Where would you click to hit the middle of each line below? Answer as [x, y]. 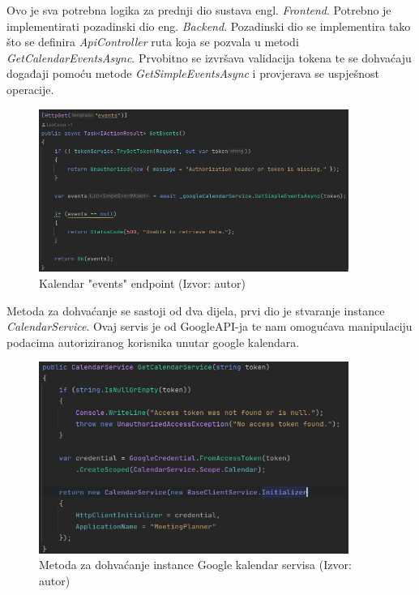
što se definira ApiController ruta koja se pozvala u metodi [153, 42]
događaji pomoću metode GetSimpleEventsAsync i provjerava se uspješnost [193, 73]
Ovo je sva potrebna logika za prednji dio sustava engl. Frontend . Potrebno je [199, 10]
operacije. [30, 89]
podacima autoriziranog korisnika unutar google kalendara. [153, 342]
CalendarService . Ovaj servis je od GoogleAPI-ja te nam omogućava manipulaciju [209, 326]
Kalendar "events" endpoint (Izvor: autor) [142, 283]
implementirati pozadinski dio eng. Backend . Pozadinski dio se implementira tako [209, 26]
